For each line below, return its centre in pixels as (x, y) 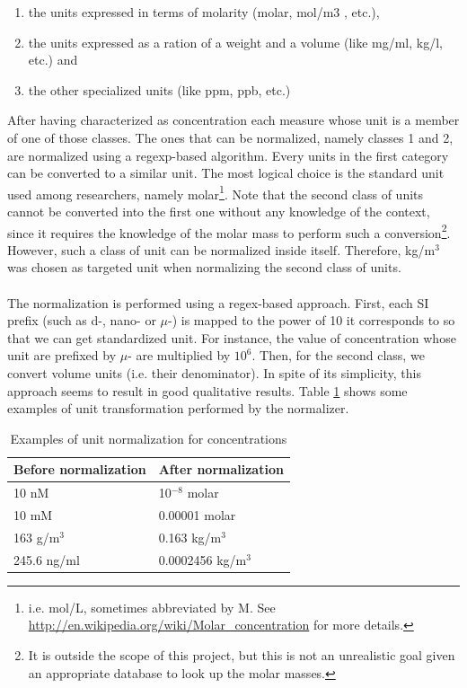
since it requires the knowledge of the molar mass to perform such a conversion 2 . (229, 231)
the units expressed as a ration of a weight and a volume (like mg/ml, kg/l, (235, 42)
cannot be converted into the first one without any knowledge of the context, (219, 211)
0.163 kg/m (190, 537)
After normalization (221, 469)
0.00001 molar (197, 515)
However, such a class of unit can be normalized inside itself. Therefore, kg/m (221, 249)
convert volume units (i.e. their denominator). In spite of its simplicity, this (214, 373)
